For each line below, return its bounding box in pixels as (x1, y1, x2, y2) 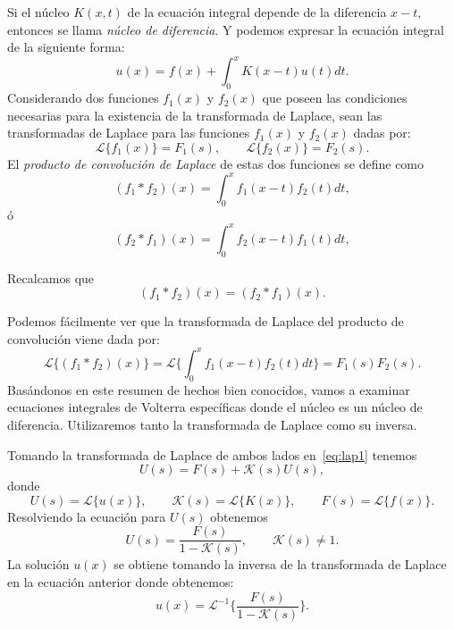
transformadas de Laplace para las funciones (7, 123, 250, 142)
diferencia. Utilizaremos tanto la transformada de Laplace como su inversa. (7, 415, 417, 433)
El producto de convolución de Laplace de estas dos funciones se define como (7, 154, 425, 172)
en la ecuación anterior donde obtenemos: (7, 572, 234, 591)
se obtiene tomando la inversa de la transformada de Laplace (113, 555, 447, 574)
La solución (7, 555, 70, 574)
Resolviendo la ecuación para (7, 507, 166, 525)
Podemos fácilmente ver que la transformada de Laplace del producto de (7, 312, 404, 331)
